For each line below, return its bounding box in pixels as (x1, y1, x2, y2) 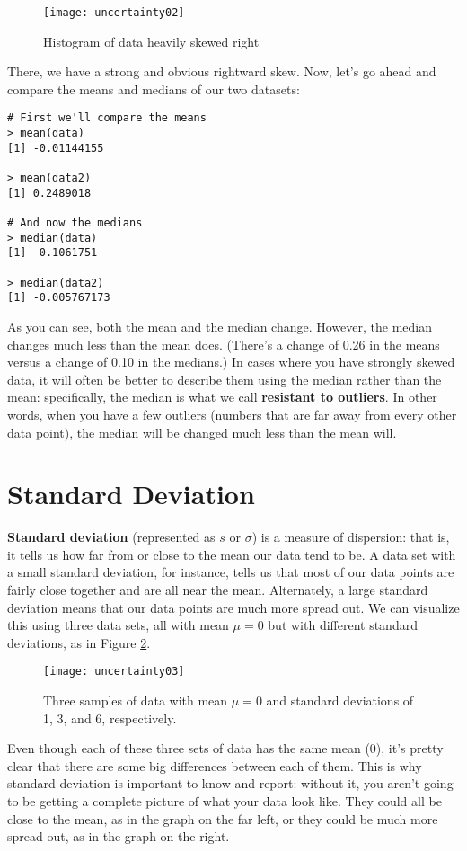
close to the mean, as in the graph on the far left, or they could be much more (7, 809, 438, 828)
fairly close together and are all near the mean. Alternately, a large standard (7, 581, 428, 599)
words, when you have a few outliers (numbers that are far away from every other (7, 404, 457, 423)
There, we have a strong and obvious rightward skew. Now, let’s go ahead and (7, 62, 436, 81)
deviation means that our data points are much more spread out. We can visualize (7, 598, 460, 616)
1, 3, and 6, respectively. (43, 708, 177, 727)
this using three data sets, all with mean (7, 616, 229, 634)
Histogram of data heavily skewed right (43, 31, 260, 50)
